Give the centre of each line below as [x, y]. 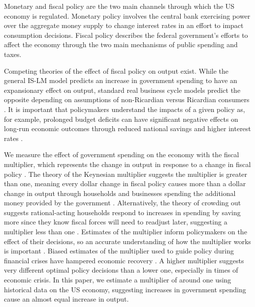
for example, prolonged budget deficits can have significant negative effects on [121, 119]
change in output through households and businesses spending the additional [120, 193]
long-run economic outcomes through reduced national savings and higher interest [127, 128]
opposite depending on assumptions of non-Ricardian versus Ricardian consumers [127, 99]
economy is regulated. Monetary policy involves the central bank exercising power [127, 15]
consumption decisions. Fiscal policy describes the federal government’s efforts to [126, 35]
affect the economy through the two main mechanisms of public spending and [121, 44]
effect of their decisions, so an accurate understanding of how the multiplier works [127, 241]
